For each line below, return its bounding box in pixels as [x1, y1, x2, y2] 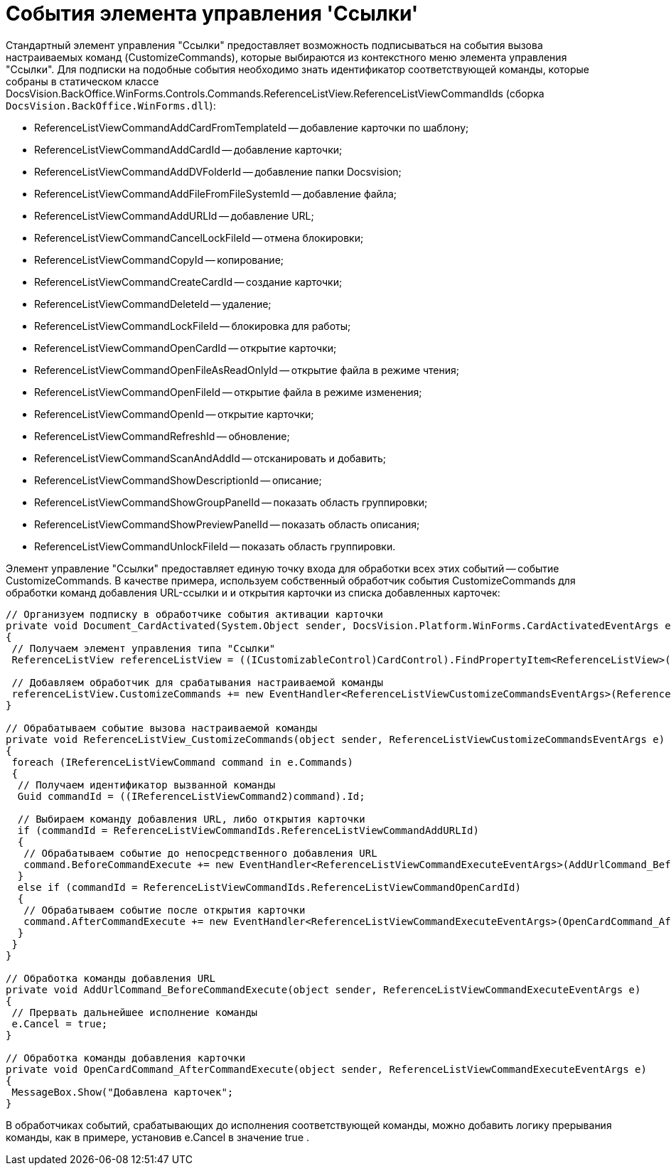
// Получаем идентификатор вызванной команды [17, 779, 276, 791]
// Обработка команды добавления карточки [6, 1052, 246, 1064]
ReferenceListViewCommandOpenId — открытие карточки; [34, 407, 314, 420]
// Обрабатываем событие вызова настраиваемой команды [6, 722, 318, 734]
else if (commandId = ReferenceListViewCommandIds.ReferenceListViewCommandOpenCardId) [17, 881, 521, 893]
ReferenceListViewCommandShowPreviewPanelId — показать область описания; [34, 518, 420, 530]
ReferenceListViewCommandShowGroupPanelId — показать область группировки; [34, 496, 428, 508]
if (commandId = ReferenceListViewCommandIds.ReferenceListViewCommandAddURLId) [17, 824, 479, 836]
